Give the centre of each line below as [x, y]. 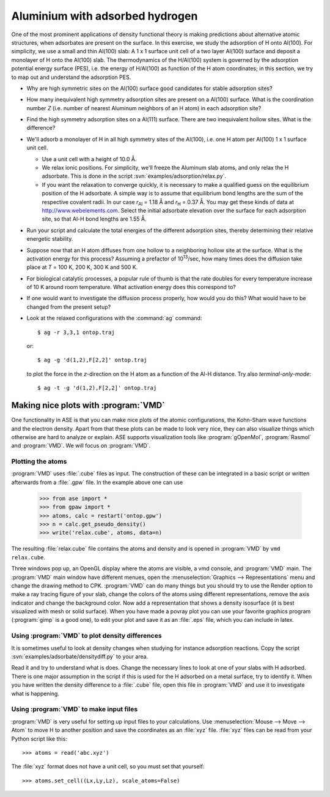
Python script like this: [39, 739]
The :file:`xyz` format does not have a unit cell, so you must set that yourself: [108, 766]
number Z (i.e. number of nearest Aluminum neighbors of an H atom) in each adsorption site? [144, 108]
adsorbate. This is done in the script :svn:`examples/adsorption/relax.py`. [134, 176]
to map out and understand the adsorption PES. [71, 77]
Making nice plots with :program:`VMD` [88, 405]
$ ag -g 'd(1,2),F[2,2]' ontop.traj [92, 360]
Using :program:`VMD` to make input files [75, 709]
